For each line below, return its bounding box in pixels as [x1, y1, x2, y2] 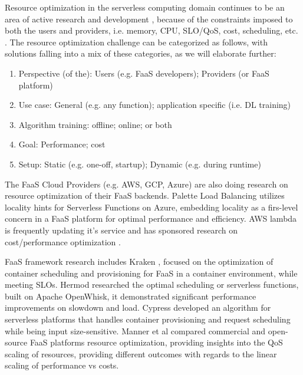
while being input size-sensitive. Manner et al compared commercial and [5, 324, 266, 337]
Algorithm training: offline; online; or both [18, 118, 172, 130]
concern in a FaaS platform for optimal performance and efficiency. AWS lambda [5, 212, 297, 225]
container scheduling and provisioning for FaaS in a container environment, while [5, 267, 298, 279]
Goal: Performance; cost [18, 138, 106, 150]
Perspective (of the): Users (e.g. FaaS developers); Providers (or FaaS [18, 67, 269, 79]
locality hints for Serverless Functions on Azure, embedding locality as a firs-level [5, 200, 298, 213]
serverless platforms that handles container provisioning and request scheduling [5, 313, 291, 325]
